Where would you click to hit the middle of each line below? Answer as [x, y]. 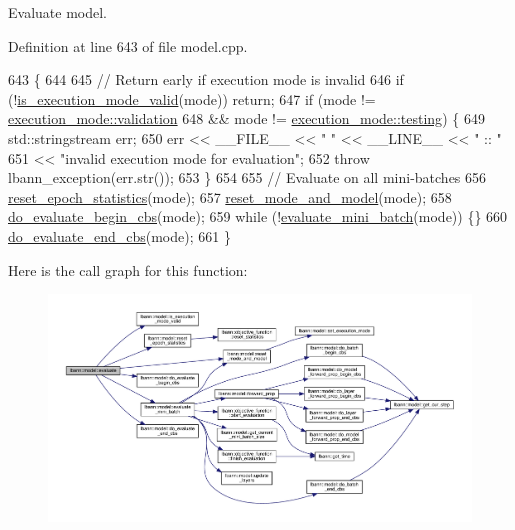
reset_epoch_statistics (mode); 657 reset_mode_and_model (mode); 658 [230, 196]
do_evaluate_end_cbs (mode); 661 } [119, 235]
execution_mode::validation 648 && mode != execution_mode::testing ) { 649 [246, 118]
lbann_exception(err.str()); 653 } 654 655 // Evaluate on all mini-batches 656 [247, 177]
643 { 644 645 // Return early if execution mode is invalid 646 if [206, 79]
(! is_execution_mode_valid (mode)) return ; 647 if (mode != [192, 98]
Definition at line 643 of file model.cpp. [128, 45]
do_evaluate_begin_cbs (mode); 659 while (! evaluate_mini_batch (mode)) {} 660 [258, 216]
